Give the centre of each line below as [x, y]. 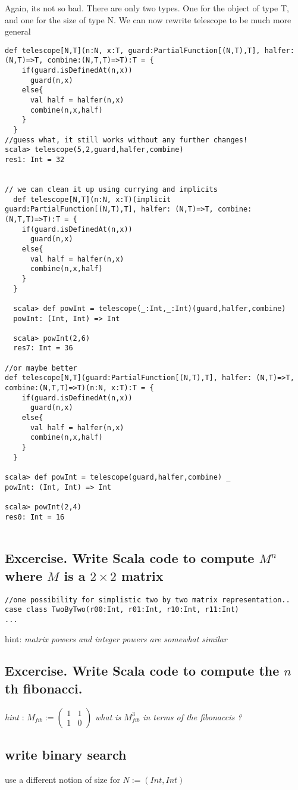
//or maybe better [41, 368]
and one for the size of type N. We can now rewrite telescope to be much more [148, 19]
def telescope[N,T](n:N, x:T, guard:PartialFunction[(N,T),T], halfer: [150, 50]
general [18, 31]
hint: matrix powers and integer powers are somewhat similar [116, 638]
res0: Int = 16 [35, 517]
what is [108, 716]
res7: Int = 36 [43, 348]
